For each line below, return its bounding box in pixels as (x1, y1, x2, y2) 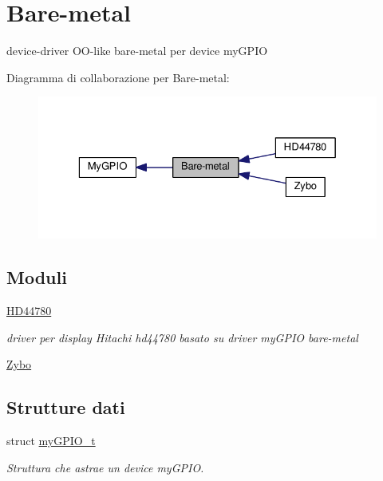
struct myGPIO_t (6, 432, 96, 449)
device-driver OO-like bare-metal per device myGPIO (6, 42, 268, 59)
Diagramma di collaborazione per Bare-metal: (6, 69, 230, 85)
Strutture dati (6, 395, 125, 420)
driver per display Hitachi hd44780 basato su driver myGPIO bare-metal (6, 329, 358, 345)
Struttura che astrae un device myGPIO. (6, 459, 204, 475)
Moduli (6, 265, 67, 290)
